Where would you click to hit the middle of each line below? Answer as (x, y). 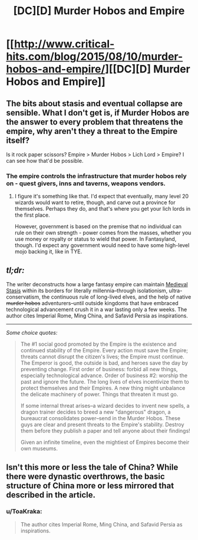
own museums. (39, 449)
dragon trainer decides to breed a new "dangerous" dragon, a (95, 412)
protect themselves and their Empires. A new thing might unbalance (103, 388)
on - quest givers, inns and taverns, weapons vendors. (86, 183)
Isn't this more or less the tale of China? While (92, 467)
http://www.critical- (64, 44)
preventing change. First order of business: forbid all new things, (99, 369)
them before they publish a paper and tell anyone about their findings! (105, 431)
